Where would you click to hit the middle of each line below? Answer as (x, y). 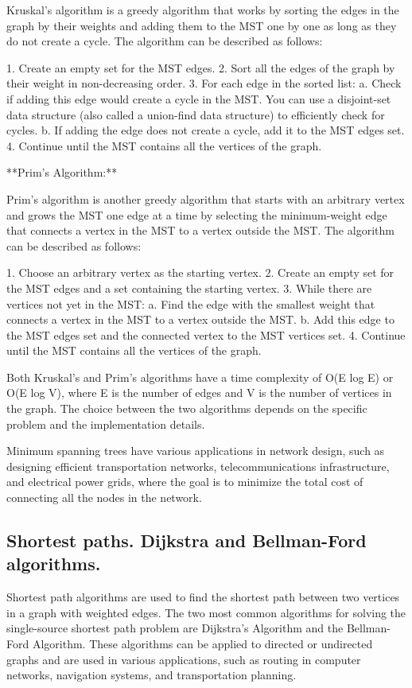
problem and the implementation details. (106, 424)
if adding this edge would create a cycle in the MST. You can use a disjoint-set (199, 98)
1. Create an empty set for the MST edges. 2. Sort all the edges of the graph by (201, 67)
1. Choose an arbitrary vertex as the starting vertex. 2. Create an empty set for (200, 272)
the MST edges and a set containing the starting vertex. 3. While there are (189, 288)
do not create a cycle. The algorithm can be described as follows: (165, 41)
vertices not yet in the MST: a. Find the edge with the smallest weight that (191, 303)
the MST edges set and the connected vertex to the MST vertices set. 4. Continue (206, 334)
